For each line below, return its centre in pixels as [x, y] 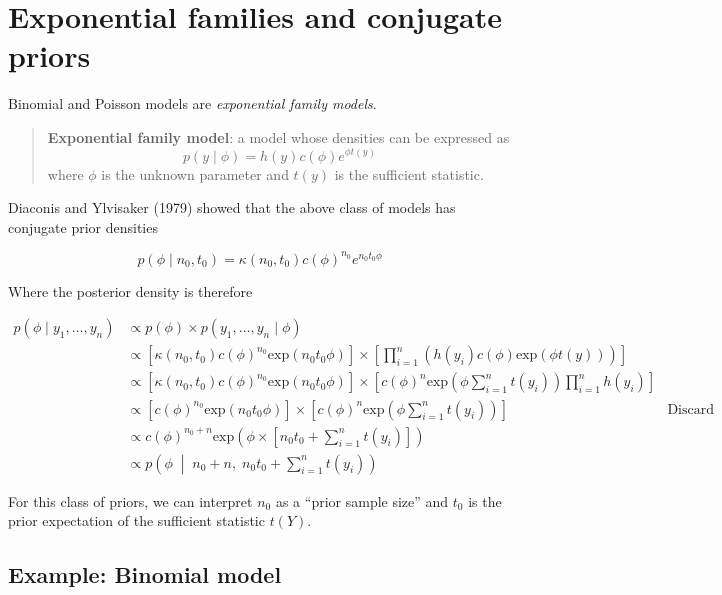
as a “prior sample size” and [362, 500]
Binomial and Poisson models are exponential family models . [192, 103]
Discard [690, 409]
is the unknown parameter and [195, 173]
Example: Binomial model [145, 574]
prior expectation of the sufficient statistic [136, 520]
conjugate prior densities [83, 226]
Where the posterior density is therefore [130, 290]
